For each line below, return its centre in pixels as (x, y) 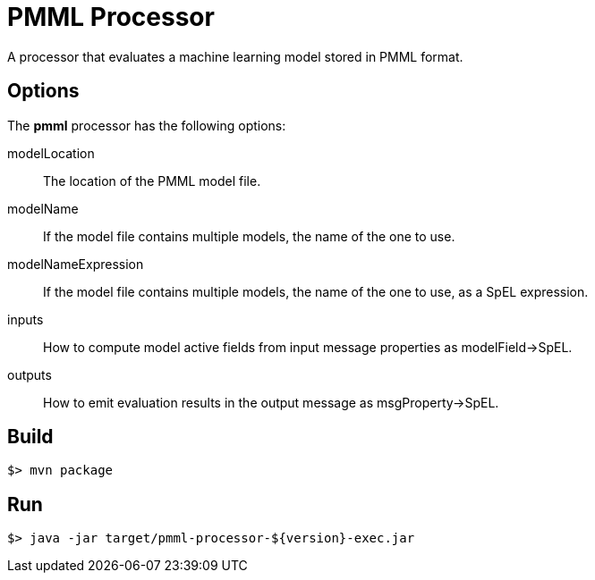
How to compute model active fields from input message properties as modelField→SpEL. (308, 347)
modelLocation (51, 153)
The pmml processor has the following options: (147, 125)
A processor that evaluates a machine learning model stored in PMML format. (235, 56)
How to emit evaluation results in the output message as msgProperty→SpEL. (271, 402)
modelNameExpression (76, 264)
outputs (30, 374)
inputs (25, 319)
